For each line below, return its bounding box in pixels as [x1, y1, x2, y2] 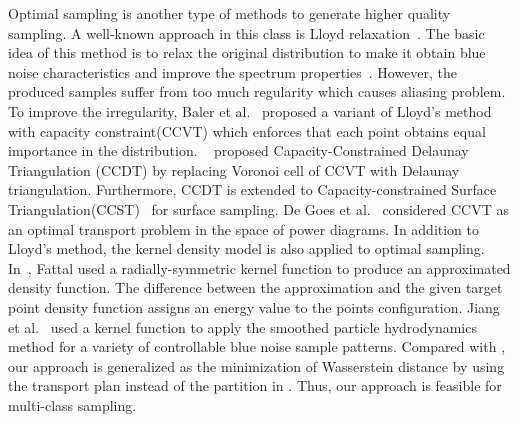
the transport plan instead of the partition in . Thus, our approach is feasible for [8, 375, 502, 396]
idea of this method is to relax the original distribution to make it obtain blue [8, 42, 486, 63]
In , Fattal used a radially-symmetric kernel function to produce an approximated [8, 257, 511, 278]
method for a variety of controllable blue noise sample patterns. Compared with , [8, 336, 506, 357]
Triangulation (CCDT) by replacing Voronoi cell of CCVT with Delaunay [8, 159, 460, 180]
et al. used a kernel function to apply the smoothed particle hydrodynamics [8, 316, 477, 337]
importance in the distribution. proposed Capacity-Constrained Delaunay [8, 140, 469, 161]
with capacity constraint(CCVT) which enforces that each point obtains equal [8, 120, 486, 141]
